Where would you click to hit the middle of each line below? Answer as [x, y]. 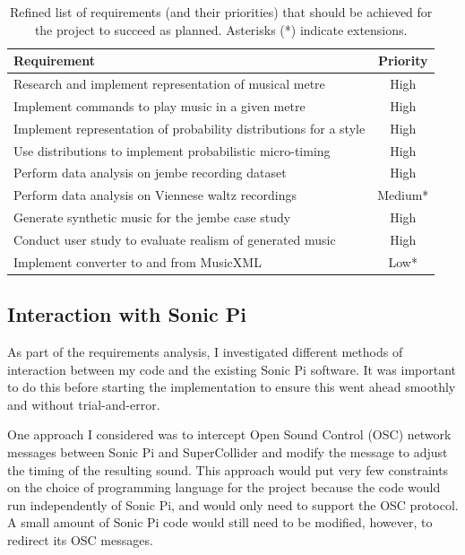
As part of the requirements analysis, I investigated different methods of [205, 352]
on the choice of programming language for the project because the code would [224, 487]
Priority [403, 61]
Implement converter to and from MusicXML [138, 261]
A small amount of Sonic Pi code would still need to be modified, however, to [220, 522]
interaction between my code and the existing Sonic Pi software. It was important [232, 369]
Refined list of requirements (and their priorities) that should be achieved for [221, 12]
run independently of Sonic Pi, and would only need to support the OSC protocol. [233, 504]
